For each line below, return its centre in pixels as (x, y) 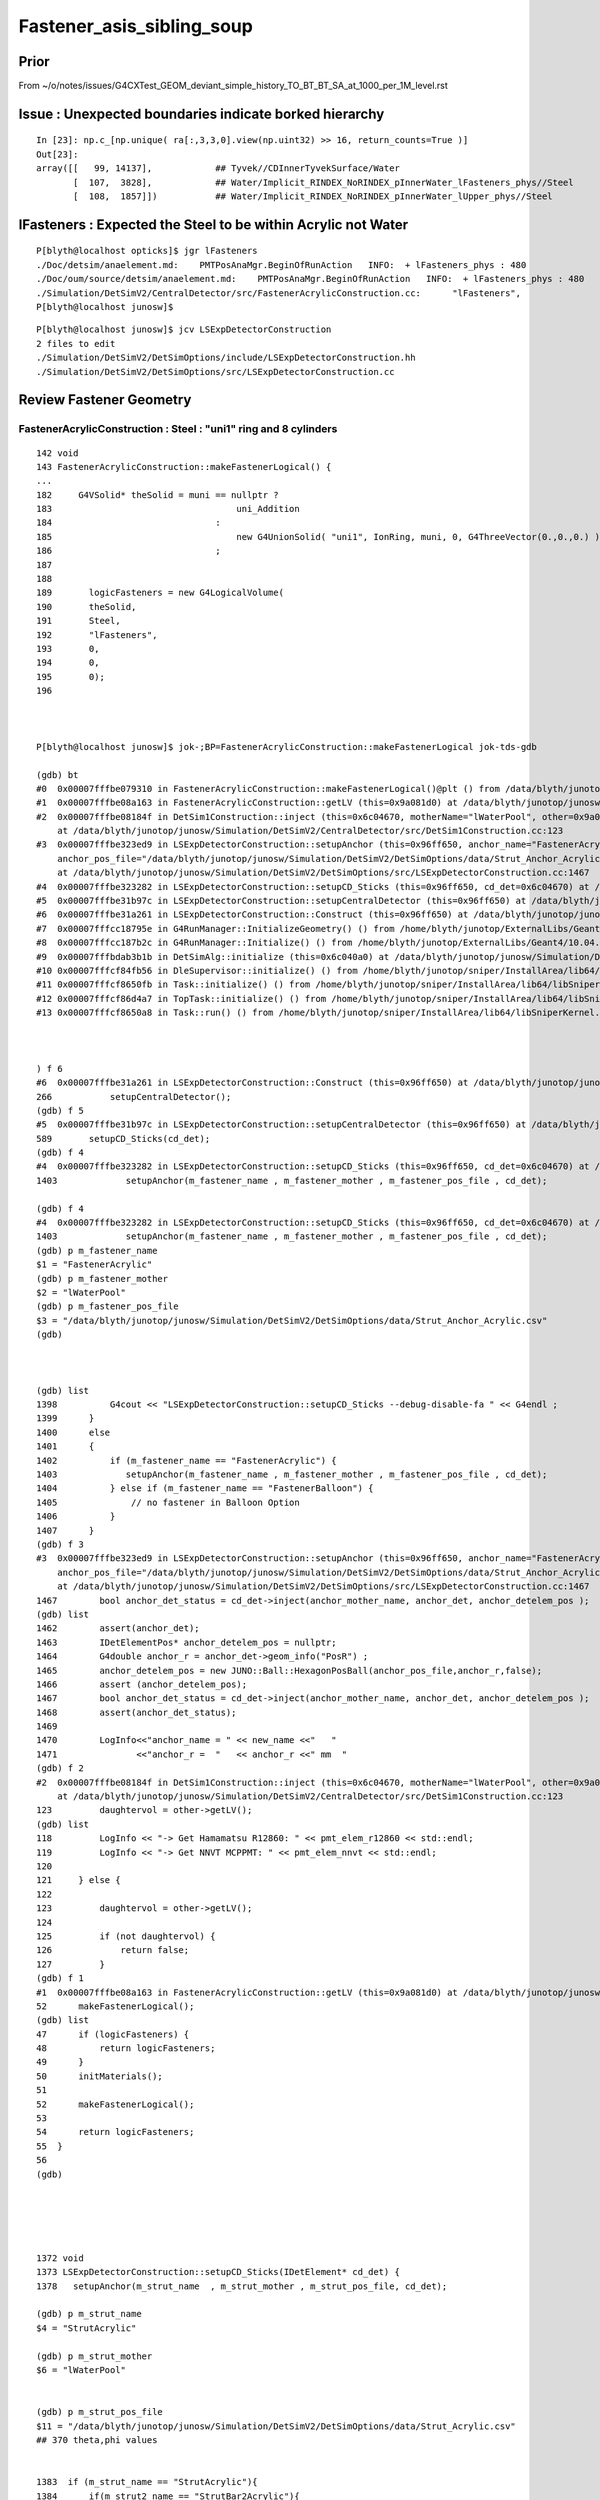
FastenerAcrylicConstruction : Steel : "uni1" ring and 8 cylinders (178, 429)
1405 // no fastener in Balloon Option (168, 1502)
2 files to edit (76, 343)
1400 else (73, 1432)
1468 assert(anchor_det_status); (136, 1712)
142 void (57, 453)
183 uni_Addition (168, 509)
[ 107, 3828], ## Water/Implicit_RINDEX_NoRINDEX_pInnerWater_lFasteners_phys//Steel (323, 182)
